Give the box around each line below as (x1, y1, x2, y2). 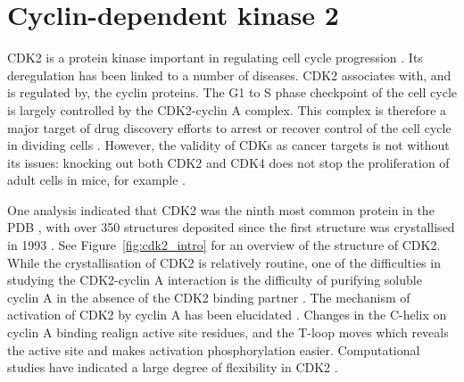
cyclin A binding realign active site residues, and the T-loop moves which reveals (7, 323, 449, 342)
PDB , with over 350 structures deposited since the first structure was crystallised (7, 218, 455, 237)
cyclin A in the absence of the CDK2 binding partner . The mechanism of (7, 287, 410, 306)
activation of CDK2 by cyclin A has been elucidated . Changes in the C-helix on (7, 305, 447, 324)
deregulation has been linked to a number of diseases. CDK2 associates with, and (7, 65, 452, 84)
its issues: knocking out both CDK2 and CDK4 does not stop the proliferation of (7, 153, 450, 171)
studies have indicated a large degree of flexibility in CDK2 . (7, 358, 338, 377)
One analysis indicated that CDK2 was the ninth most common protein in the (7, 200, 435, 219)
